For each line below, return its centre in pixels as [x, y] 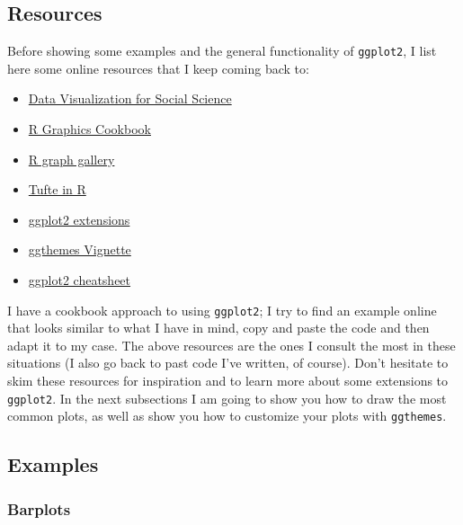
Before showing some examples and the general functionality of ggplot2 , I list [222, 51]
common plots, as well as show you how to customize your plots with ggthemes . [227, 416]
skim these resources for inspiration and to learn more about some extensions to [228, 381]
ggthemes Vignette [80, 249]
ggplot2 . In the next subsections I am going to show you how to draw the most [227, 398]
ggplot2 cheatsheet [80, 280]
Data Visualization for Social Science [130, 98]
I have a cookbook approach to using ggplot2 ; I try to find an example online [222, 310]
